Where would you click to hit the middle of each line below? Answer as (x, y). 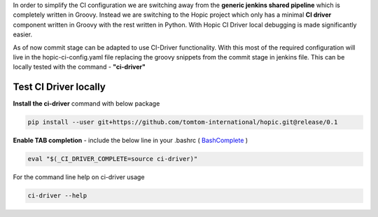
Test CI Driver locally (59, 87)
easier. (23, 34)
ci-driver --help (57, 196)
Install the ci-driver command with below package (86, 104)
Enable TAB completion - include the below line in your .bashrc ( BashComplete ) (131, 141)
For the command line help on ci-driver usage (79, 177)
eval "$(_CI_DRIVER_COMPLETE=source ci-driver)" (113, 159)
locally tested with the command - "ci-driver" (79, 67)
